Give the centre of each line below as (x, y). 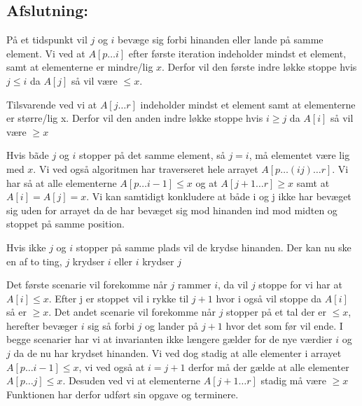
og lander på (172, 325)
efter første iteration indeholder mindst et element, (237, 53)
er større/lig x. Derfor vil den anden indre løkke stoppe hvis (135, 118)
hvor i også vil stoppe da (269, 298)
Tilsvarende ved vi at (52, 104)
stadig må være (293, 380)
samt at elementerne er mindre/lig (80, 67)
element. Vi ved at (46, 53)
